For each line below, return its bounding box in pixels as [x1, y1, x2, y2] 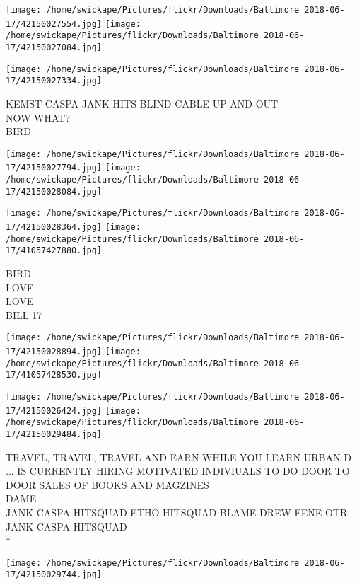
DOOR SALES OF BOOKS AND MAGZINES [6, 477, 209, 492]
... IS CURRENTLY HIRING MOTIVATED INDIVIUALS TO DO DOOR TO [6, 463, 350, 478]
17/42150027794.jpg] [6, 163, 103, 173]
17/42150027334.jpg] [6, 76, 103, 86]
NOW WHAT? [6, 110, 70, 124]
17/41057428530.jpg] [6, 370, 103, 381]
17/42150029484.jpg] [6, 429, 103, 439]
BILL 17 [6, 307, 42, 322]
